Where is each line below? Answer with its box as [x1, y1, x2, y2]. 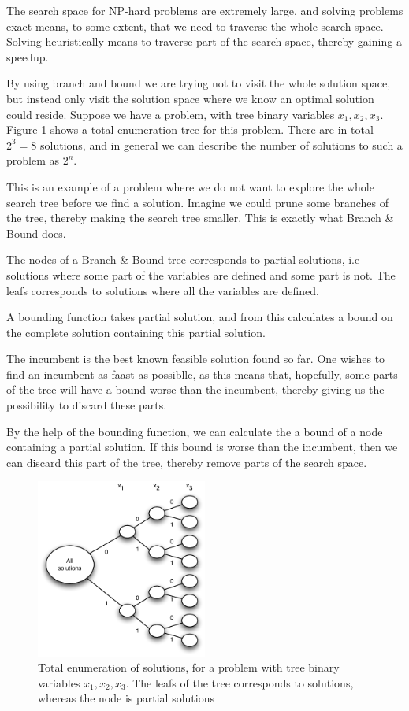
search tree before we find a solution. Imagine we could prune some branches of [6, 194, 389, 210]
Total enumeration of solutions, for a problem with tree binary [38, 659, 340, 676]
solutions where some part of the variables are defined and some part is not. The [6, 266, 396, 283]
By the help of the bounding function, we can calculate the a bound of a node [6, 423, 383, 439]
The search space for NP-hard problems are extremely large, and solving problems [6, 2, 403, 18]
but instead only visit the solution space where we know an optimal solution [6, 90, 374, 106]
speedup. [6, 48, 49, 65]
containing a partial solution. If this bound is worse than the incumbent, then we [6, 439, 398, 455]
